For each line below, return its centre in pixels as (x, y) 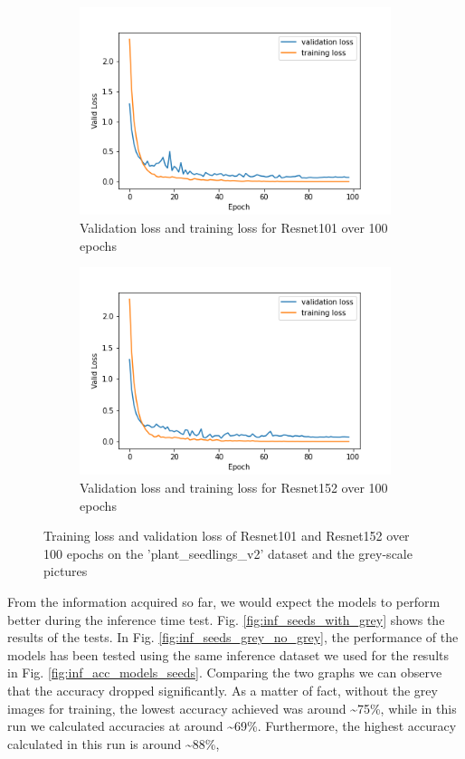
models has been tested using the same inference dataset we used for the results (228, 654)
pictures (66, 571)
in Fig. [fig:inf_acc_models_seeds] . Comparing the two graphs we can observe (225, 673)
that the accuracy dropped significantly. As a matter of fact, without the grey (223, 690)
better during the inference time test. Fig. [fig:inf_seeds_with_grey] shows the (226, 619)
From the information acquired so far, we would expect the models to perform (224, 601)
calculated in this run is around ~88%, (114, 743)
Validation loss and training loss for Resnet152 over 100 (234, 488)
